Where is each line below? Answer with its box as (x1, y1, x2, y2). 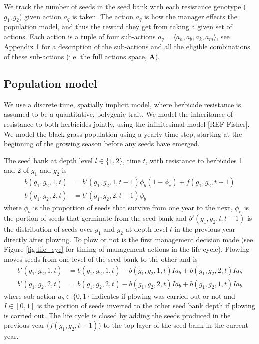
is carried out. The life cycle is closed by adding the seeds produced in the (4, 310, 231, 320)
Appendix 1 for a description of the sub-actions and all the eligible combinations (4, 41, 250, 52)
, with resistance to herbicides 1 (145, 155, 243, 165)
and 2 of (4, 165, 29, 175)
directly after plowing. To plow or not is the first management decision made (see (4, 234, 253, 244)
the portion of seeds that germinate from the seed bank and (4, 213, 187, 223)
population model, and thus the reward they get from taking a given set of (4, 21, 232, 32)
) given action (19, 11, 61, 21)
